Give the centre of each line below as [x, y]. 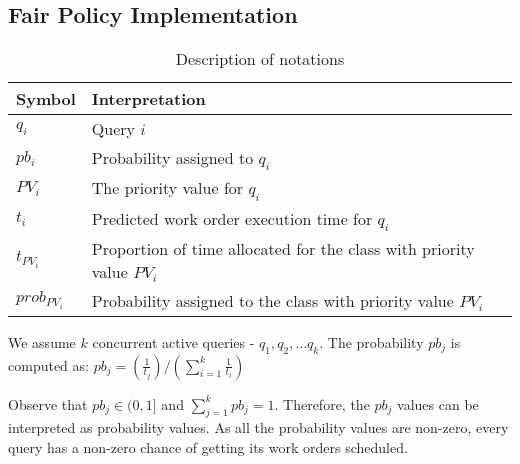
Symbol [46, 99]
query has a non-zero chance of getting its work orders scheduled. [208, 446]
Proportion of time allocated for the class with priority [283, 248]
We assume [42, 341]
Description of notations [260, 59]
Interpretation [148, 99]
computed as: [48, 364]
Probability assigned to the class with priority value [272, 300]
